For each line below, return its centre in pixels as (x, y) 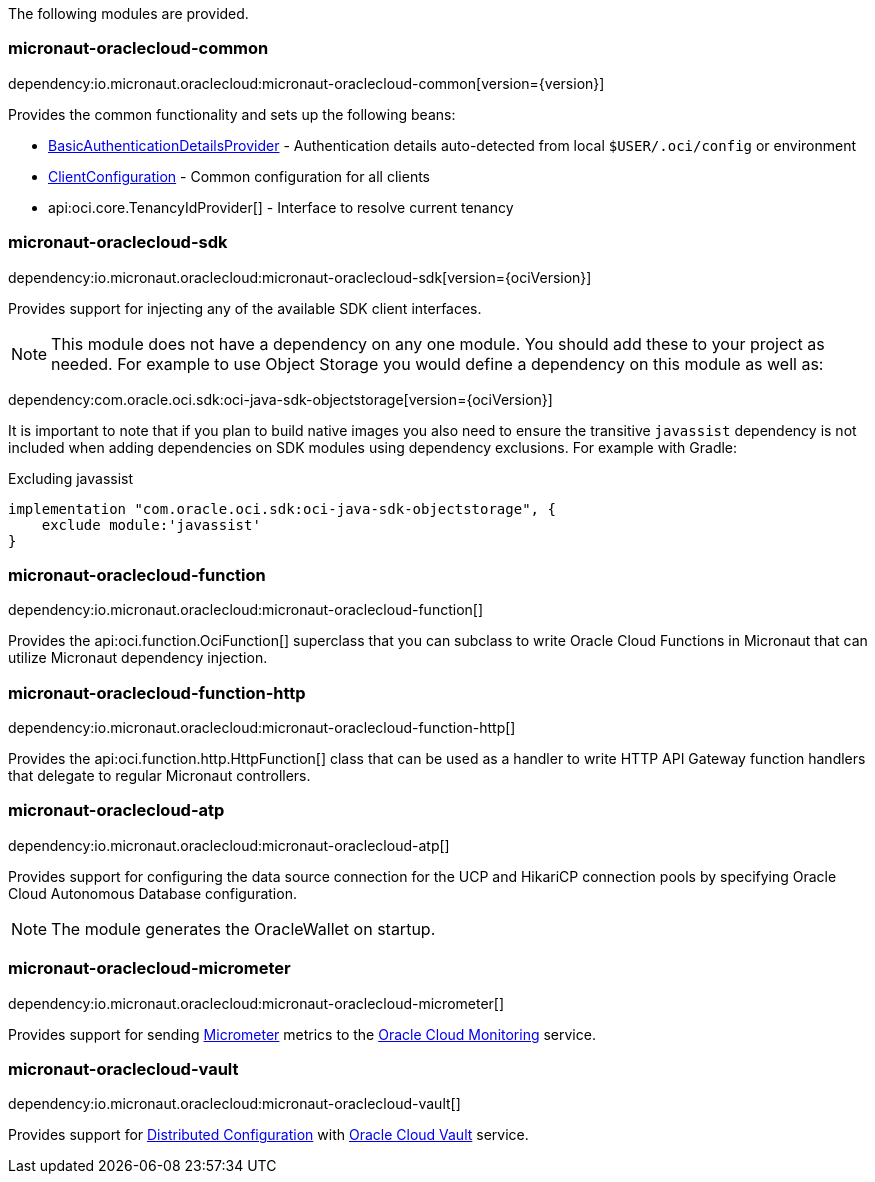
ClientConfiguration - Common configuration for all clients (239, 176)
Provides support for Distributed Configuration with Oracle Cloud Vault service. (268, 1135)
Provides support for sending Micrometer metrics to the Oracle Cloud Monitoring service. (302, 1034)
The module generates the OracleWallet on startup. (243, 928)
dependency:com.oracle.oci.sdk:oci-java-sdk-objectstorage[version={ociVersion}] (280, 399)
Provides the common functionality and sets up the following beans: (232, 114)
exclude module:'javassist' (151, 524)
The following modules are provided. (128, 13)
